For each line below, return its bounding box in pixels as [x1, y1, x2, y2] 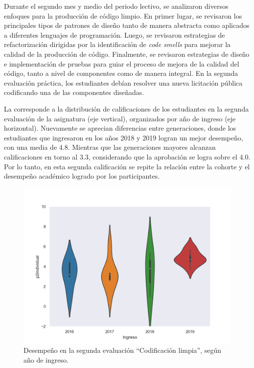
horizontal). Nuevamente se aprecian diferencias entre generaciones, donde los [4, 123, 236, 133]
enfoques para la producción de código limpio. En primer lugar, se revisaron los [4, 10, 242, 21]
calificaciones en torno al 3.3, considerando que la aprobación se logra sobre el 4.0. [4, 151, 251, 161]
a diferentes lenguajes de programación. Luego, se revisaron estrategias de [4, 29, 225, 40]
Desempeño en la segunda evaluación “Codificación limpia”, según [23, 345, 222, 355]
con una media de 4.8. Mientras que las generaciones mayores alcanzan [4, 142, 216, 152]
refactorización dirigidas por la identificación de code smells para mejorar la [4, 39, 231, 49]
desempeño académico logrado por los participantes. [4, 171, 160, 181]
